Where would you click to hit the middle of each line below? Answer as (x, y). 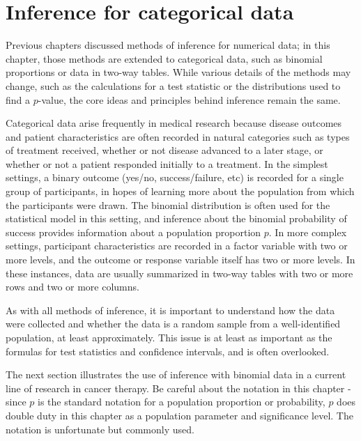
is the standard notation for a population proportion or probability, (182, 402)
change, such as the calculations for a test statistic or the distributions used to (173, 85)
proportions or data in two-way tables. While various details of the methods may (178, 72)
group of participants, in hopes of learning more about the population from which (180, 191)
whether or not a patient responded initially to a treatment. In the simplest (167, 163)
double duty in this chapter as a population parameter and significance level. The (179, 415)
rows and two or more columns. (72, 287)
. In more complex (308, 232)
